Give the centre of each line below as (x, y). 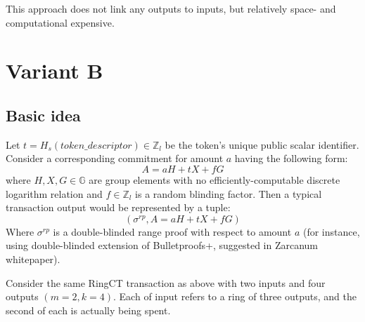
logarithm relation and (54, 193)
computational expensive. (60, 22)
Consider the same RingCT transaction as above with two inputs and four (166, 282)
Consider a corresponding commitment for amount (115, 158)
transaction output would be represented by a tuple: (118, 207)
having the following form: (291, 158)
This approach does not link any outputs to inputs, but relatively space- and (171, 8)
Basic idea (43, 115)
